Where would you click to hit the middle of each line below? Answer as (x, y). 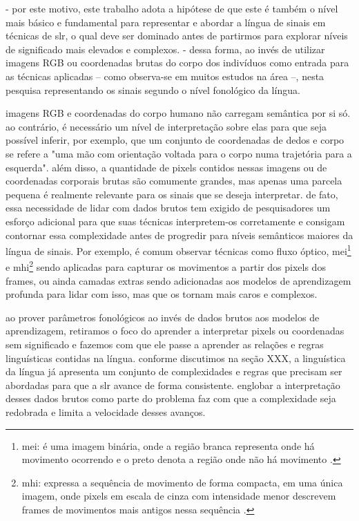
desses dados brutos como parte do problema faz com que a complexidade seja (171, 398)
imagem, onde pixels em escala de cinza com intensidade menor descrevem (179, 496)
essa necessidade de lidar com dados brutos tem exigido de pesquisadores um (168, 208)
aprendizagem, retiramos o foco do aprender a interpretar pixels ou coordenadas (175, 331)
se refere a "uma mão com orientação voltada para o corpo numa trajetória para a (179, 153)
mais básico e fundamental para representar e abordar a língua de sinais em (166, 22)
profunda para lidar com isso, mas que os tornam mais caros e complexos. (162, 294)
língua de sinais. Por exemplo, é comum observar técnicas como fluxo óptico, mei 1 (178, 250)
